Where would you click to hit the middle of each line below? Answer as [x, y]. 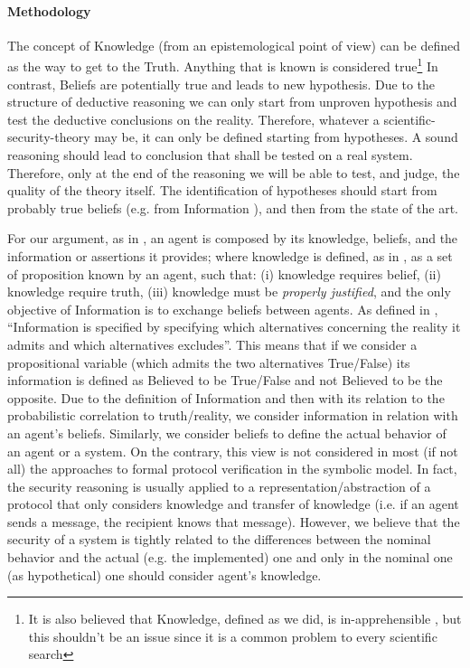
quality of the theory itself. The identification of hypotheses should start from [222, 190]
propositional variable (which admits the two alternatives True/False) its [209, 362]
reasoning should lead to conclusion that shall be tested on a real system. [210, 155]
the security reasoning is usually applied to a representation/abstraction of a [219, 486]
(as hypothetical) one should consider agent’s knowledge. [164, 574]
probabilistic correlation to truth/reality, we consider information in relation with [233, 415]
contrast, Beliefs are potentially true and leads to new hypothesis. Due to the [221, 84]
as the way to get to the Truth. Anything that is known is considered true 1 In [223, 65]
